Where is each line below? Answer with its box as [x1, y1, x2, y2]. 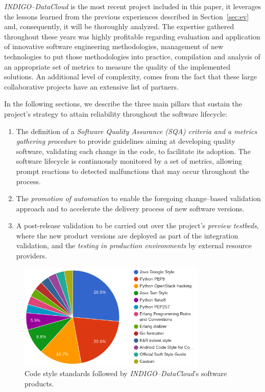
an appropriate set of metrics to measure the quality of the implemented [4, 61, 230, 72]
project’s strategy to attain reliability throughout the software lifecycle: [4, 108, 227, 119]
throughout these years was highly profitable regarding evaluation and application [4, 31, 260, 41]
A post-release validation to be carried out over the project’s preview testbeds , [16, 220, 259, 231]
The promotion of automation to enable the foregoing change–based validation [16, 193, 261, 204]
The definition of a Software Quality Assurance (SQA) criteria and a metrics [16, 125, 257, 136]
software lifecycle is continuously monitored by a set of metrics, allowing [16, 156, 243, 166]
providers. [16, 250, 47, 261]
